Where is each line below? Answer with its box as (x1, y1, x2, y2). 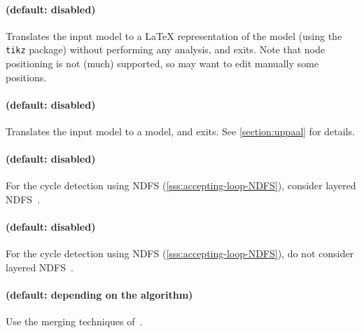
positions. (6, 69, 47, 84)
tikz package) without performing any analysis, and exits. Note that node (6, 42, 325, 57)
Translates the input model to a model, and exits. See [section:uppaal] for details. (6, 124, 355, 139)
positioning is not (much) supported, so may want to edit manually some (6, 56, 319, 71)
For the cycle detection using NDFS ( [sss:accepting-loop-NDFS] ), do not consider (6, 246, 354, 261)
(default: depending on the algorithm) (6, 287, 193, 302)
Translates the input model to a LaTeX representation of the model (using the (6, 28, 342, 43)
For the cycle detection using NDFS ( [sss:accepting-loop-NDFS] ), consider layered (6, 178, 356, 193)
